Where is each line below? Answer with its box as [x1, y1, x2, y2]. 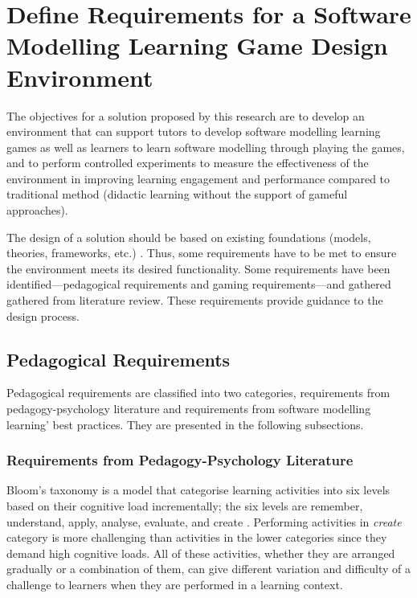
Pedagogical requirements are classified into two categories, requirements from [6, 384, 390, 401]
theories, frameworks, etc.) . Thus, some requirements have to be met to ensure [6, 244, 397, 261]
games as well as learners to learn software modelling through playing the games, [6, 138, 405, 155]
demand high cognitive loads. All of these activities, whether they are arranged [6, 544, 395, 561]
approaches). [6, 202, 68, 219]
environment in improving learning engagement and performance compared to [6, 170, 390, 186]
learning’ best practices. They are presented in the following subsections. [6, 416, 364, 432]
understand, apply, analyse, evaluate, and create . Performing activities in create [6, 513, 402, 530]
